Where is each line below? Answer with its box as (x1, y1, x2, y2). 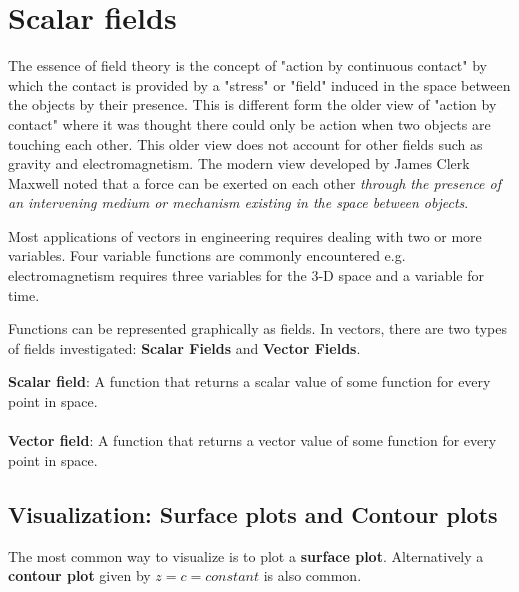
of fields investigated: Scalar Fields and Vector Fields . (8, 337, 361, 358)
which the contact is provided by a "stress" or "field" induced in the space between (8, 74, 511, 95)
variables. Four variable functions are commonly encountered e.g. (8, 245, 406, 266)
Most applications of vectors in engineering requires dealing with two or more (8, 225, 482, 246)
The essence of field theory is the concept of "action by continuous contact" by (8, 55, 487, 76)
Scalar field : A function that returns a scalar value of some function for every (8, 371, 491, 392)
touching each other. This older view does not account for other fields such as (8, 133, 483, 154)
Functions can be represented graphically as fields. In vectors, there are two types (8, 318, 508, 339)
